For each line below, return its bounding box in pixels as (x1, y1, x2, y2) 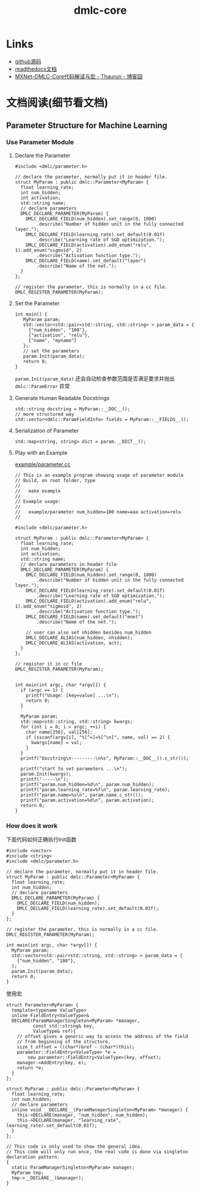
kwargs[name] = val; (30, 739, 82, 746)
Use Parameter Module (6, 138, 75, 147)
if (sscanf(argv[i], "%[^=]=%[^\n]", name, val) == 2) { (26, 734, 171, 740)
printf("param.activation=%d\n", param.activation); (20, 797, 155, 803)
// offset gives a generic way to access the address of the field (17, 1034, 188, 1040)
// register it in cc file (14, 661, 82, 667)
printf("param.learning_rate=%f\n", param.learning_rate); (20, 786, 171, 792)
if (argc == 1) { (20, 687, 64, 693)
